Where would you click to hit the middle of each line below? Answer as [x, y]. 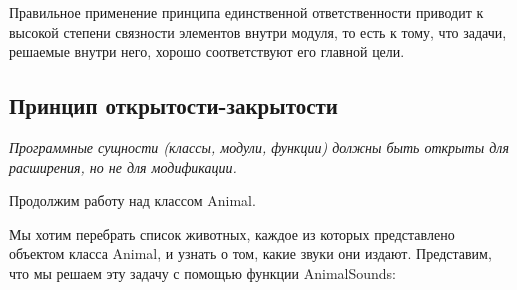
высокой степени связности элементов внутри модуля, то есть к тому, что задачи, [258, 31]
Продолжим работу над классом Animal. [132, 200]
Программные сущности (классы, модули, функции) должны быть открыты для [259, 146]
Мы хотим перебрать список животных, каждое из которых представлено [232, 233]
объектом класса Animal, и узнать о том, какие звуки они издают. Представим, [250, 253]
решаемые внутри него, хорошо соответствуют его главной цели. [207, 51]
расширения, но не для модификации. [123, 166]
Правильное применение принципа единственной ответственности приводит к [246, 12]
